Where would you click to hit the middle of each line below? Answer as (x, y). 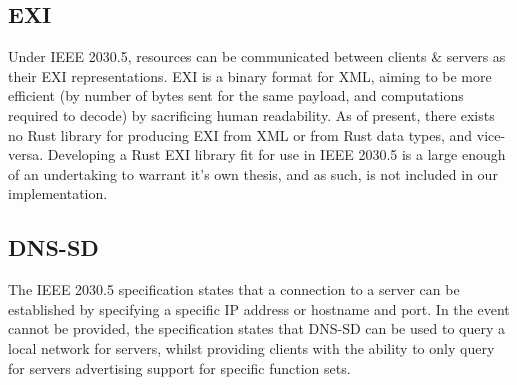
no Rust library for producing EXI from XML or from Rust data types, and (240, 134)
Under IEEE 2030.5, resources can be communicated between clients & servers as (257, 56)
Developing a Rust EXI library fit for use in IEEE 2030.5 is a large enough (276, 154)
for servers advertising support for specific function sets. (179, 367)
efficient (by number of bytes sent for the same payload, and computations (236, 95)
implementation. (58, 193)
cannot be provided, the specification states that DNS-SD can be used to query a (256, 328)
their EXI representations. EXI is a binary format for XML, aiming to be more (250, 75)
